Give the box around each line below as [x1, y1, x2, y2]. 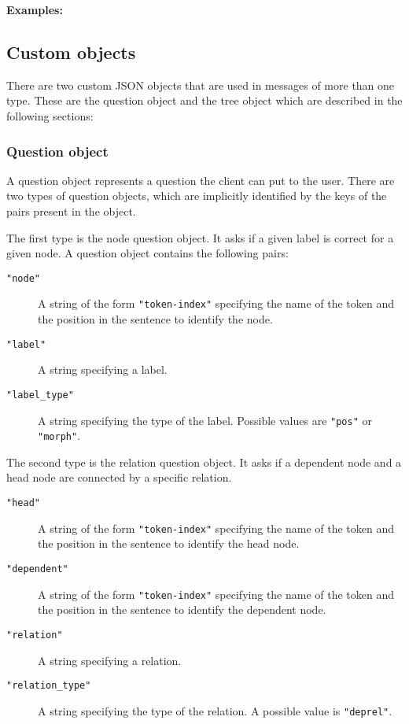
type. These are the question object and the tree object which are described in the [6, 92, 403, 109]
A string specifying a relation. [38, 652, 182, 668]
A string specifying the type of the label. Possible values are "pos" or [38, 412, 372, 428]
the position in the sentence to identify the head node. [38, 535, 300, 552]
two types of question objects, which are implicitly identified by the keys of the [6, 187, 387, 204]
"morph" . [38, 427, 81, 444]
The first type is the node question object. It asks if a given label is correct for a [6, 229, 394, 246]
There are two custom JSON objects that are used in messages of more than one [6, 76, 395, 93]
